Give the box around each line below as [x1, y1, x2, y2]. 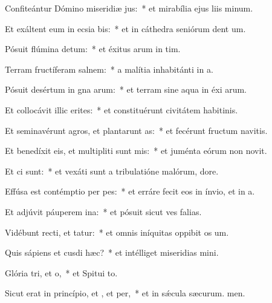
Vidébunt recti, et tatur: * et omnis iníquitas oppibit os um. [5, 225, 229, 238]
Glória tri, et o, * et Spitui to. [5, 266, 118, 279]
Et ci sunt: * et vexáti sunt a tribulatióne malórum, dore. [5, 164, 219, 177]
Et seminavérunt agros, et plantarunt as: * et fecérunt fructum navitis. [5, 124, 268, 136]
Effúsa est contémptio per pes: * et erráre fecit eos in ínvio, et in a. [5, 185, 255, 198]
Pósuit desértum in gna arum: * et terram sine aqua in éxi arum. [5, 83, 247, 96]
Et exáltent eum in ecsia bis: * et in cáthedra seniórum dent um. [5, 22, 246, 35]
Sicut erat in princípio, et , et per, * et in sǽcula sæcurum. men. [5, 287, 245, 299]
